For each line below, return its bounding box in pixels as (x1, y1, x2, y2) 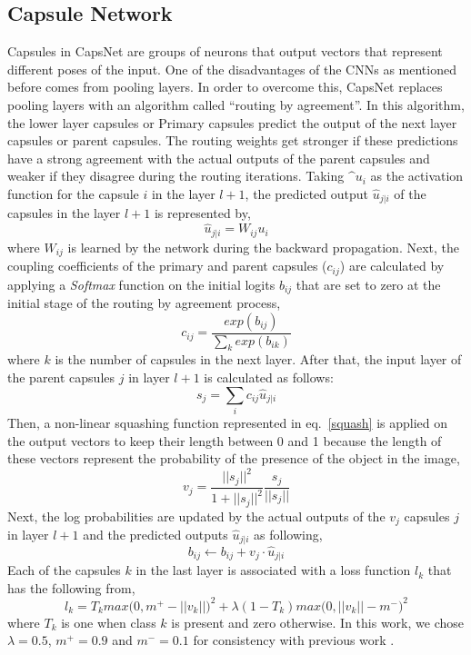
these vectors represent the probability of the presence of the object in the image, (7, 449, 460, 468)
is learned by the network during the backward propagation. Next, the (67, 237, 459, 256)
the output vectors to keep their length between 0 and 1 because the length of (7, 431, 442, 450)
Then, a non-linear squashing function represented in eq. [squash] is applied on (7, 412, 448, 432)
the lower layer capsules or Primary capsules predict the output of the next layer (7, 113, 457, 132)
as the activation (370, 166, 464, 185)
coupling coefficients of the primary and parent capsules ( (7, 256, 327, 275)
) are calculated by (339, 256, 445, 275)
